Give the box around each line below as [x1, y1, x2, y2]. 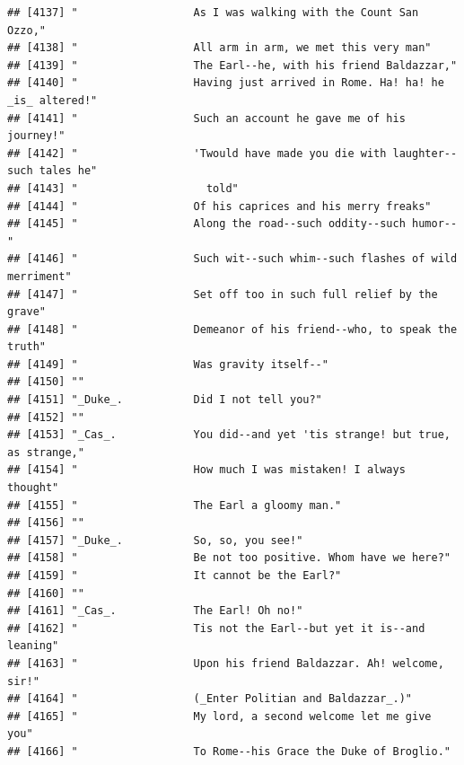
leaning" [7, 639, 59, 653]
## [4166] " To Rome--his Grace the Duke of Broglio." [7, 744, 451, 758]
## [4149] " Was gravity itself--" [7, 357, 328, 371]
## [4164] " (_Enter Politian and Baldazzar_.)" [7, 692, 413, 706]
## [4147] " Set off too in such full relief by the [7, 287, 438, 301]
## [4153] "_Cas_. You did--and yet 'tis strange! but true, [7, 428, 451, 442]
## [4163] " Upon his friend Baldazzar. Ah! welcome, [7, 656, 444, 670]
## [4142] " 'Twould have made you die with [7, 146, 387, 160]
